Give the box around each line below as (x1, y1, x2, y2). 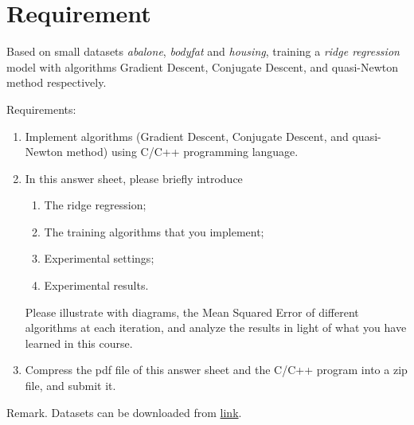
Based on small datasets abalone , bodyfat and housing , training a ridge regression (6, 43, 400, 60)
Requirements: (6, 100, 76, 117)
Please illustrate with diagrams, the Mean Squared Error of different (25, 303, 359, 320)
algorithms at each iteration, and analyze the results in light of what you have (25, 319, 407, 336)
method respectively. (6, 74, 107, 91)
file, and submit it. (25, 377, 116, 394)
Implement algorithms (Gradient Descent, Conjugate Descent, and (25, 127, 349, 144)
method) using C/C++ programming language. (66, 143, 299, 160)
